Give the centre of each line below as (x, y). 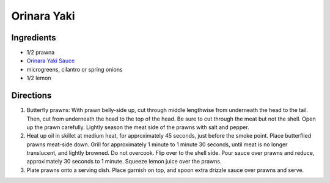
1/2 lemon (39, 78)
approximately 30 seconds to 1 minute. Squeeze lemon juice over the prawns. (124, 162)
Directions (31, 96)
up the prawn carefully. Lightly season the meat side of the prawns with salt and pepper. (138, 127)
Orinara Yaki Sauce (51, 61)
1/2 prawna (41, 53)
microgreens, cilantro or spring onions (75, 69)
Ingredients (34, 38)
